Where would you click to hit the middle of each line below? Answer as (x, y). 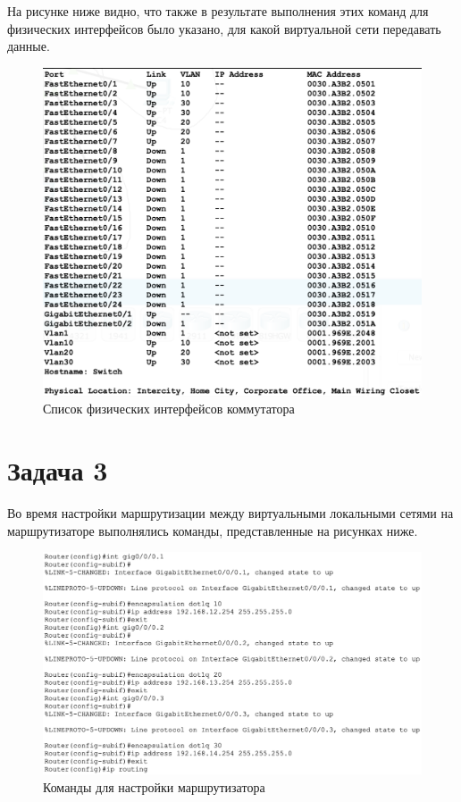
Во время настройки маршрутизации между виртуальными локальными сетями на (230, 513)
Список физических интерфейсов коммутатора (169, 409)
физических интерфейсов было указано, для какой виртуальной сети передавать (224, 28)
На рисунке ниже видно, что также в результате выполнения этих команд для (218, 11)
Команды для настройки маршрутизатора (154, 786)
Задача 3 (58, 470)
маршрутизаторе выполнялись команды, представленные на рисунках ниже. (213, 530)
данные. (29, 46)
